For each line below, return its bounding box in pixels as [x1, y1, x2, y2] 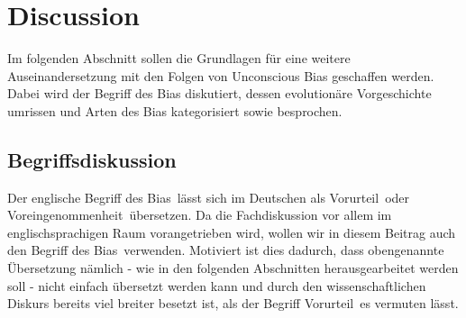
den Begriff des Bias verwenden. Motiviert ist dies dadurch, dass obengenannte [7, 241, 444, 259]
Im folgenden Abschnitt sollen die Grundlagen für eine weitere [7, 49, 351, 68]
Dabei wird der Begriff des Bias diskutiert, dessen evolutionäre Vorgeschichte [7, 84, 432, 103]
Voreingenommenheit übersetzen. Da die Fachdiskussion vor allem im [7, 205, 392, 224]
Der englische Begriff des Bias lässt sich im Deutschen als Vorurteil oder [7, 187, 410, 206]
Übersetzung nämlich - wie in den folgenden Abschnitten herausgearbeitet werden [7, 259, 459, 277]
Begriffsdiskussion [7, 145, 177, 173]
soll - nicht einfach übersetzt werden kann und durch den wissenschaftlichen [7, 276, 426, 295]
